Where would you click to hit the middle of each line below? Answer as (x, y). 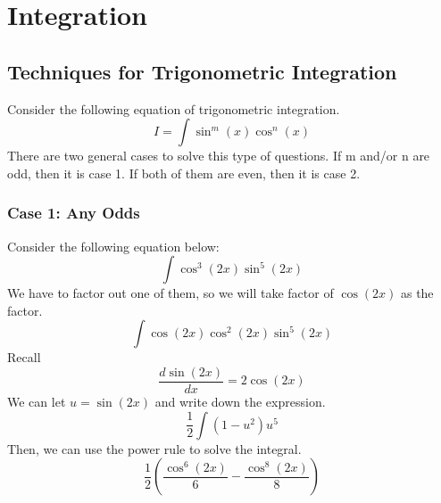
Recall (24, 357)
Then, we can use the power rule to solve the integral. (154, 448)
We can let (37, 402)
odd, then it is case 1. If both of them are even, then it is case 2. (184, 173)
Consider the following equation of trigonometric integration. (174, 108)
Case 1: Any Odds (74, 213)
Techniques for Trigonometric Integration (202, 71)
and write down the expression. (240, 402)
